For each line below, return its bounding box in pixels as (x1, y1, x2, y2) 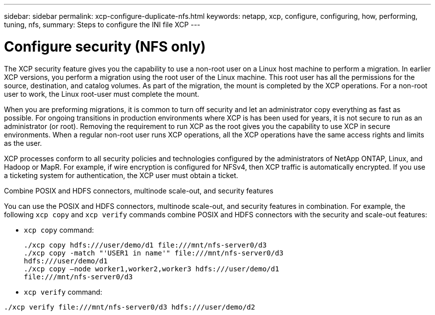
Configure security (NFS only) (4, 38, 206, 55)
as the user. (4, 138, 42, 147)
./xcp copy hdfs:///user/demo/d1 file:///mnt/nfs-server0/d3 (24, 241, 267, 249)
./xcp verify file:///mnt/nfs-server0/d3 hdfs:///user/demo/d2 (4, 303, 255, 311)
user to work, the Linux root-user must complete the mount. (4, 89, 200, 98)
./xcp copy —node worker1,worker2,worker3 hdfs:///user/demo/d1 (24, 264, 280, 273)
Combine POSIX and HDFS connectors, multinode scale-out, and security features (4, 186, 274, 195)
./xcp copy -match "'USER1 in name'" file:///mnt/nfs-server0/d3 (24, 249, 284, 257)
